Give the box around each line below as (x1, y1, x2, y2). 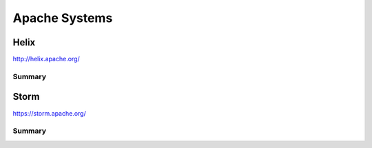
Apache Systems (12, 10, 113, 25)
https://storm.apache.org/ (12, 109, 86, 117)
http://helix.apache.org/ (12, 55, 80, 63)
